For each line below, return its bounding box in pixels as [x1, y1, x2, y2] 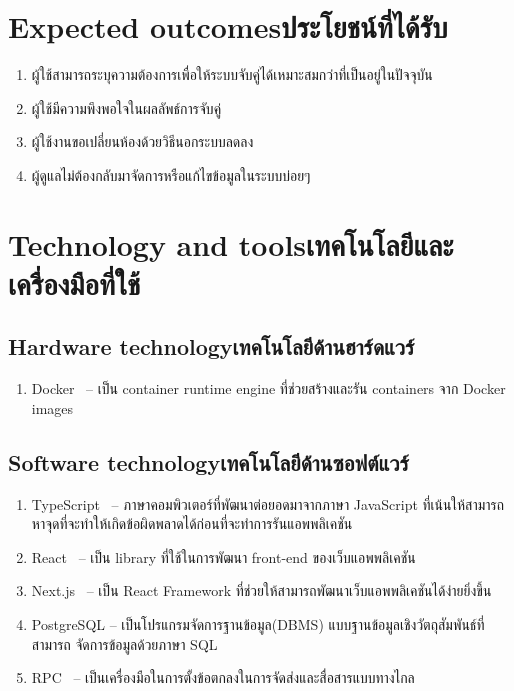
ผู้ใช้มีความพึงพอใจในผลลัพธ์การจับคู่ [31, 97, 222, 118]
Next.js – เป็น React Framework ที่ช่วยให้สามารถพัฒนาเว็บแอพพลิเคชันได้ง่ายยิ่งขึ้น [31, 580, 492, 601]
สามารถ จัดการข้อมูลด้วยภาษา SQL [31, 633, 218, 654]
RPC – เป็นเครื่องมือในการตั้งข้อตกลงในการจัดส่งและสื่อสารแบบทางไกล [31, 667, 415, 688]
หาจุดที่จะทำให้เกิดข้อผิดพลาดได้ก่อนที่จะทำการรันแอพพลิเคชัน [31, 513, 353, 534]
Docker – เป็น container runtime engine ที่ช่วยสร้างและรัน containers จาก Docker [31, 378, 506, 399]
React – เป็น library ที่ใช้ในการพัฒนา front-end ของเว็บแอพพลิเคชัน [31, 546, 416, 567]
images [31, 397, 74, 418]
